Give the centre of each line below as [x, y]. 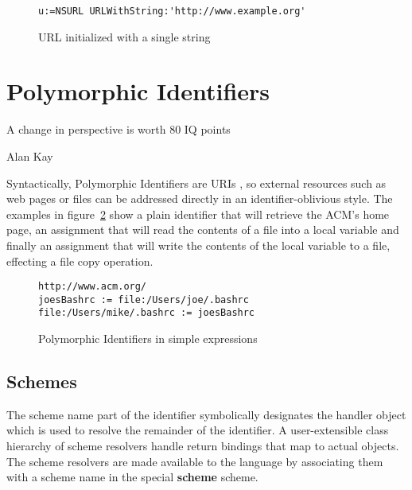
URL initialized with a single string [124, 36]
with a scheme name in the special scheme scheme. [132, 477]
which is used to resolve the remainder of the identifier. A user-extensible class [198, 430]
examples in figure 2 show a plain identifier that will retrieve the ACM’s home [198, 214]
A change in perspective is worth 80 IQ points [119, 129]
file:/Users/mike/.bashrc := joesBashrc [147, 313]
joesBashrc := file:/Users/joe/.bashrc [144, 299]
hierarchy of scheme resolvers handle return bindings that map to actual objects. [203, 446]
